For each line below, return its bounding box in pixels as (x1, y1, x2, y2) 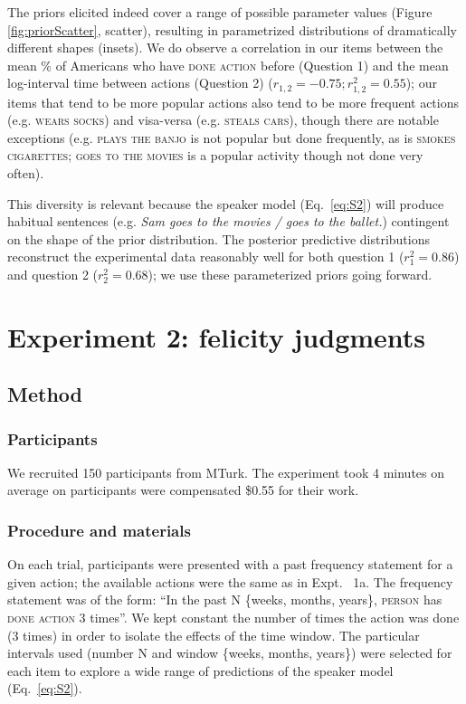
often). (7, 163, 44, 182)
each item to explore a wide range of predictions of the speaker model (7, 661, 394, 680)
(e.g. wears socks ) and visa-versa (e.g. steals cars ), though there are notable (7, 110, 439, 129)
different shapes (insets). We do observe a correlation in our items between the (7, 38, 443, 57)
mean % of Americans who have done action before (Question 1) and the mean (7, 55, 449, 74)
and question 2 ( (7, 264, 99, 283)
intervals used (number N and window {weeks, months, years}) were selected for (7, 643, 452, 662)
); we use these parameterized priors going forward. (147, 264, 433, 283)
